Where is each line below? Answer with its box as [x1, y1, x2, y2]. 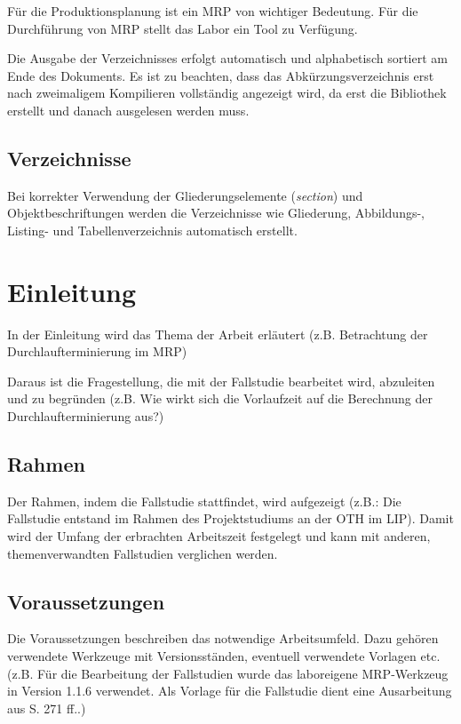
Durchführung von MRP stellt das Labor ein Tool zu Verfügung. [7, 19, 358, 37]
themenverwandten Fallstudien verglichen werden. [7, 544, 278, 562]
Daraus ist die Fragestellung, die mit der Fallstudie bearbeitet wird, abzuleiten [7, 371, 435, 390]
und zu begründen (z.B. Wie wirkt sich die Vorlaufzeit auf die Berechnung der [7, 389, 433, 408]
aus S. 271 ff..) [7, 698, 86, 717]
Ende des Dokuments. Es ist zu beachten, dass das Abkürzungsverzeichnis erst [7, 66, 434, 84]
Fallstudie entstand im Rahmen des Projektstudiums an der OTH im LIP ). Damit [7, 509, 454, 528]
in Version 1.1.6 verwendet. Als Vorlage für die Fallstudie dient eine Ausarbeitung [7, 681, 452, 700]
